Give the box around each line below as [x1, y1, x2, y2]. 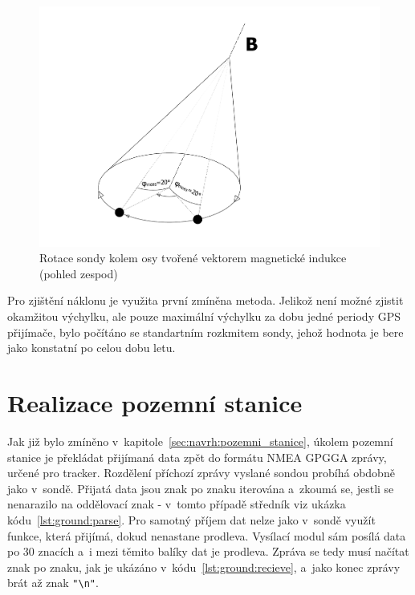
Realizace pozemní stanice [7, 387, 303, 419]
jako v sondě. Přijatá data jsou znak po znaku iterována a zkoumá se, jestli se [7, 480, 394, 496]
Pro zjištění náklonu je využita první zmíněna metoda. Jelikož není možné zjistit [7, 292, 404, 309]
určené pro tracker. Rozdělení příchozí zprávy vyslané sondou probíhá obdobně [7, 464, 395, 481]
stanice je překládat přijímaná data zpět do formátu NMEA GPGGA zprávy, [7, 448, 387, 465]
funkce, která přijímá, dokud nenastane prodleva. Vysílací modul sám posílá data [7, 527, 406, 544]
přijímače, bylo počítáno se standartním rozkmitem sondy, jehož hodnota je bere [7, 323, 404, 340]
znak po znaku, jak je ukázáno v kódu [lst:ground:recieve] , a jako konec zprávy [7, 558, 401, 575]
